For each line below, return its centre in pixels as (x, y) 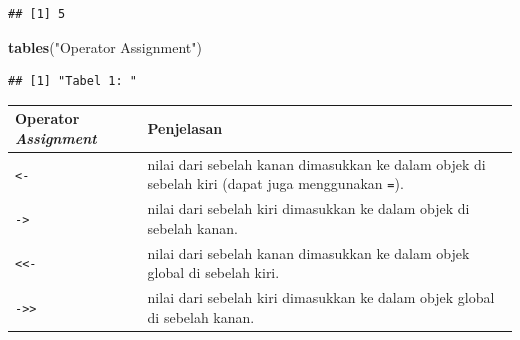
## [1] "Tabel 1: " (72, 81)
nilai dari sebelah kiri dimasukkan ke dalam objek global (321, 297)
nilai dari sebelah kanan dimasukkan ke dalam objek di (316, 163)
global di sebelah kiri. (213, 272)
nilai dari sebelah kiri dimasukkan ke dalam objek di (308, 208)
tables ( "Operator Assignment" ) (105, 46)
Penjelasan (185, 128)
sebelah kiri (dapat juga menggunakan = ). (275, 183)
